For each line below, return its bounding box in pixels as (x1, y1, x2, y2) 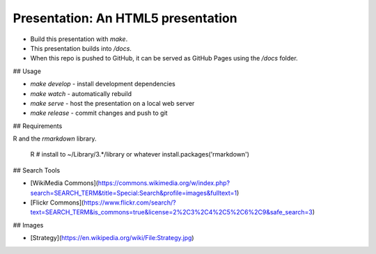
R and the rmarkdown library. (13, 134, 97, 143)
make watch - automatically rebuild (30, 89, 132, 97)
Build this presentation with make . (30, 35, 128, 43)
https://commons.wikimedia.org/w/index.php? (97, 179, 230, 187)
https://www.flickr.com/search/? (84, 198, 177, 207)
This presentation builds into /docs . (30, 44, 132, 52)
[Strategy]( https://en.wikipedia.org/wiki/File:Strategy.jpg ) (30, 234, 194, 242)
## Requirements (13, 122, 63, 130)
